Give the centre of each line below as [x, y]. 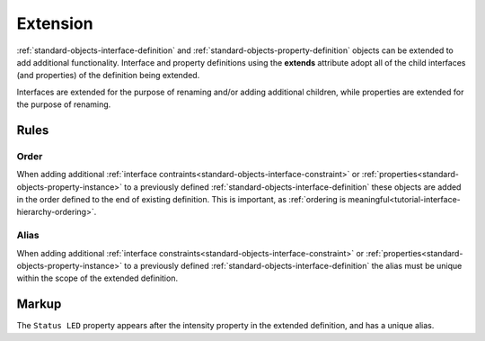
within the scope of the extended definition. [97, 278]
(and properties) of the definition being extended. [108, 76]
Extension [55, 23]
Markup [39, 305]
